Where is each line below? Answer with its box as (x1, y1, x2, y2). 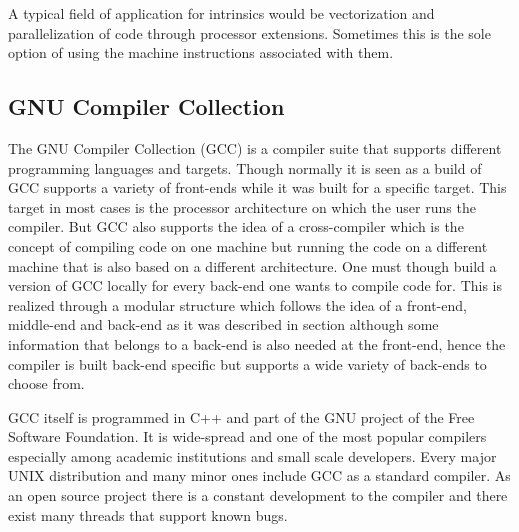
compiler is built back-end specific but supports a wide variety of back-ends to (8, 353, 487, 374)
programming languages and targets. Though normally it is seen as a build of (8, 157, 482, 178)
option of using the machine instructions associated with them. (8, 42, 394, 63)
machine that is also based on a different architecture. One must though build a (8, 255, 497, 276)
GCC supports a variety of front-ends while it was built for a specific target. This (8, 177, 507, 198)
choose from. (8, 373, 85, 394)
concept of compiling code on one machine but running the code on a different (8, 235, 488, 256)
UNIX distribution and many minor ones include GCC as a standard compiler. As (8, 465, 511, 486)
